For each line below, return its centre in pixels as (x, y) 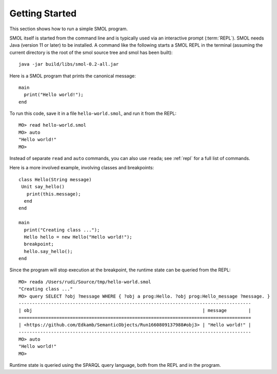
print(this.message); (54, 194)
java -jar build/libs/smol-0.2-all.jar (69, 64)
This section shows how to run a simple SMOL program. (69, 29)
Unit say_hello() (43, 187)
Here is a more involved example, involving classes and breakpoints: (82, 168)
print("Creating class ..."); (62, 230)
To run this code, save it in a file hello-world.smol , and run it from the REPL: (93, 113)
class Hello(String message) (55, 179)
